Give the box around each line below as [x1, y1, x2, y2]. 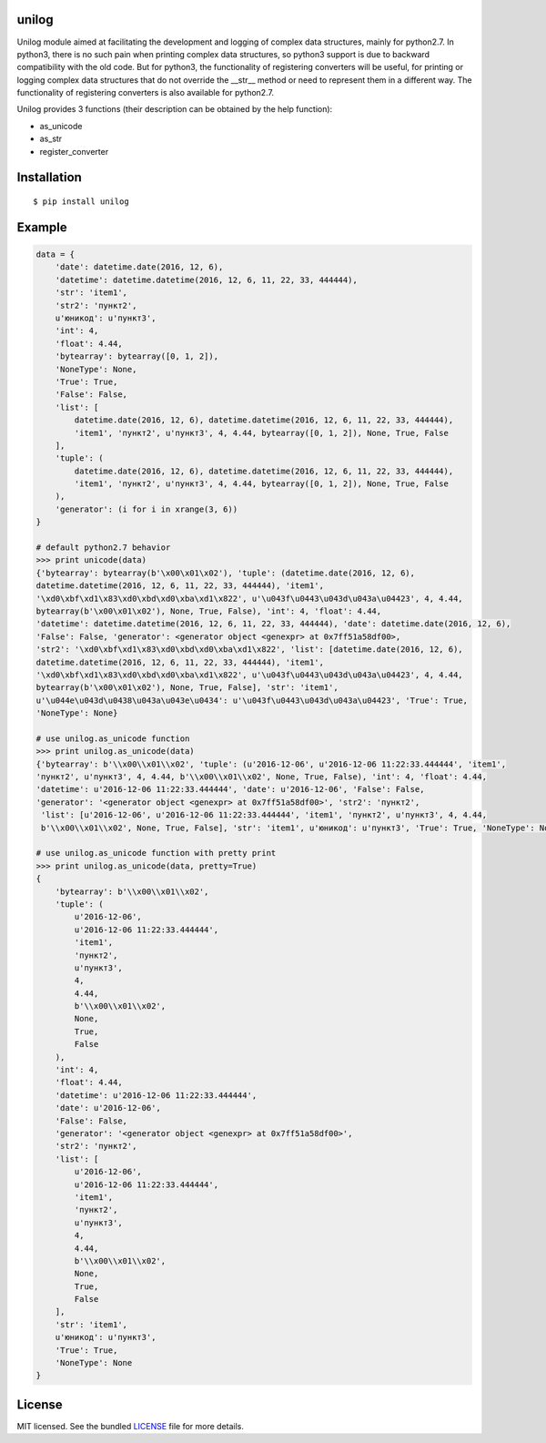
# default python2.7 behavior [35, 543, 171, 553]
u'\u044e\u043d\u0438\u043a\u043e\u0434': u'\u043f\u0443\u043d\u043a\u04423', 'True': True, [35, 695, 469, 706]
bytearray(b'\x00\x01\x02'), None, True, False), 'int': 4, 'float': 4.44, [35, 605, 382, 616]
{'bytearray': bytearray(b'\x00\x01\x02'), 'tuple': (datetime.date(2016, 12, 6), [35, 567, 416, 578]
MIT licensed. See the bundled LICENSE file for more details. [16, 1420, 245, 1431]
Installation [16, 169, 82, 186]
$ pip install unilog [33, 197, 129, 207]
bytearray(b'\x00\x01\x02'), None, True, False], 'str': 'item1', [35, 683, 339, 693]
